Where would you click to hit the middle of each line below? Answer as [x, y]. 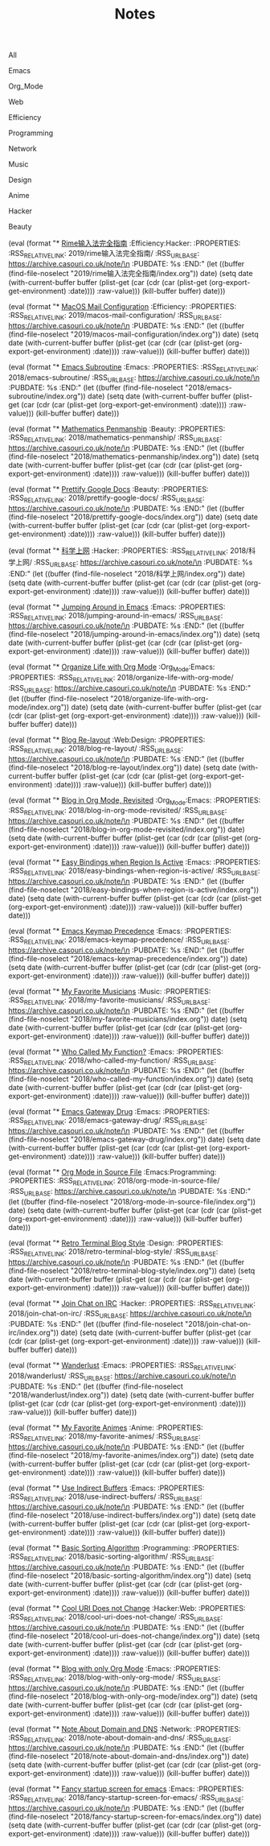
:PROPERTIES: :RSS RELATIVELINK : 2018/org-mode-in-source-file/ [114, 1182]
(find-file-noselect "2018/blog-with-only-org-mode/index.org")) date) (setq [133, 1696]
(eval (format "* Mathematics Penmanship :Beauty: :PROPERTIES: [117, 429]
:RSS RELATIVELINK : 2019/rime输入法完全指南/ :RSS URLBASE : [104, 254]
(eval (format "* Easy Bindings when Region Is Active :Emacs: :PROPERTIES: [135, 862]
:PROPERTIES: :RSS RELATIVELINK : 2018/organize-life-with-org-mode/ [121, 679]
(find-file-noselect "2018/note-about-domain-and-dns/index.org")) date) [129, 1757]
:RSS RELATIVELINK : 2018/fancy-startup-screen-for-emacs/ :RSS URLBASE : [126, 1799]
